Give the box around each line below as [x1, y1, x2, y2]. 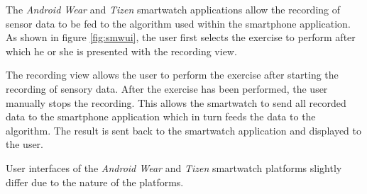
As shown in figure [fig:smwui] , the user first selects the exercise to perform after [6, 30, 356, 45]
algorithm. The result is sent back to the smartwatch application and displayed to [6, 122, 361, 137]
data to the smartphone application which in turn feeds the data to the [6, 109, 316, 124]
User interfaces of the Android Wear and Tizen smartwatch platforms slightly [6, 160, 342, 175]
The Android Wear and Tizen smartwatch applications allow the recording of [6, 2, 341, 16]
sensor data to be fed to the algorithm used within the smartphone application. [6, 16, 351, 30]
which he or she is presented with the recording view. [6, 43, 237, 58]
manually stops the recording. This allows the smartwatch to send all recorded [6, 95, 346, 110]
